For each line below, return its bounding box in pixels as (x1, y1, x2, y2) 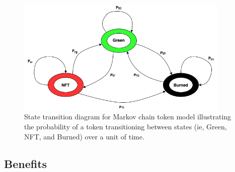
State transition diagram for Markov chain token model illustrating (24, 111, 231, 122)
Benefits (4, 155, 47, 171)
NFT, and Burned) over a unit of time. (24, 131, 144, 141)
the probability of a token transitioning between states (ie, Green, (24, 121, 227, 131)
